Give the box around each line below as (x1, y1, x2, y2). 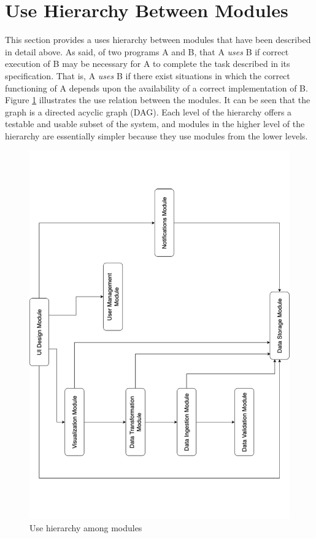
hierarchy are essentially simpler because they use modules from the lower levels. (5, 129, 308, 142)
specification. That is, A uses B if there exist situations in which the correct (5, 69, 290, 82)
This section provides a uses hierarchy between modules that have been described (5, 33, 311, 46)
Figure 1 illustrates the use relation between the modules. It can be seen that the (5, 93, 310, 106)
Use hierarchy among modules (29, 521, 142, 534)
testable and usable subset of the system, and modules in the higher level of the (5, 117, 305, 130)
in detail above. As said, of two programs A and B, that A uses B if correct (5, 45, 289, 58)
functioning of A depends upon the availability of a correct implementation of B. (5, 81, 308, 94)
